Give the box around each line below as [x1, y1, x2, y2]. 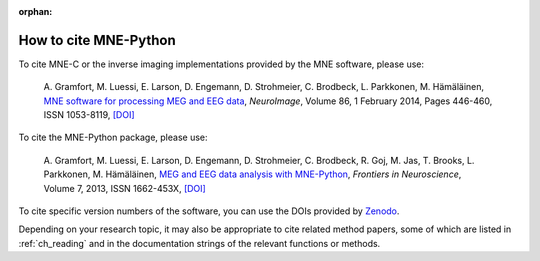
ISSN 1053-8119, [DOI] [43, 109, 135, 121]
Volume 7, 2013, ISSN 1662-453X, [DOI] [43, 182, 207, 194]
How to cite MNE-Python [18, 31, 176, 49]
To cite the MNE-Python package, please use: [18, 131, 208, 144]
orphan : [18, 6, 53, 17]
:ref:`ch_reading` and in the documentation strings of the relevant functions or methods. [18, 237, 381, 249]
